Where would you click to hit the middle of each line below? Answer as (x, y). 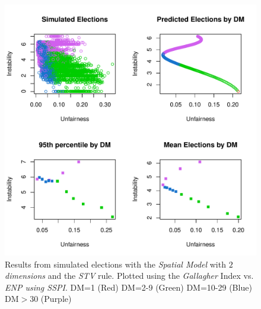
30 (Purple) (51, 299)
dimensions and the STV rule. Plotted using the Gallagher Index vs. (129, 276)
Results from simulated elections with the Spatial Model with (115, 264)
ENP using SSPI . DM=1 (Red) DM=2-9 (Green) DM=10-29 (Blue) (128, 287)
